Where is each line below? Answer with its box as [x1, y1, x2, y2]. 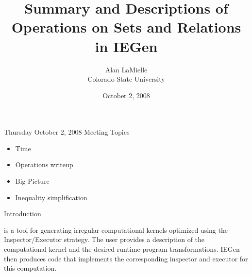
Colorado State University [87, 74, 165, 84]
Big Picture [15, 176, 50, 186]
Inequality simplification [15, 192, 87, 202]
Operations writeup [15, 159, 73, 170]
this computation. [4, 263, 57, 273]
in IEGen [95, 36, 158, 56]
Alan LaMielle [105, 64, 148, 74]
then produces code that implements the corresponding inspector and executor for [4, 253, 248, 263]
